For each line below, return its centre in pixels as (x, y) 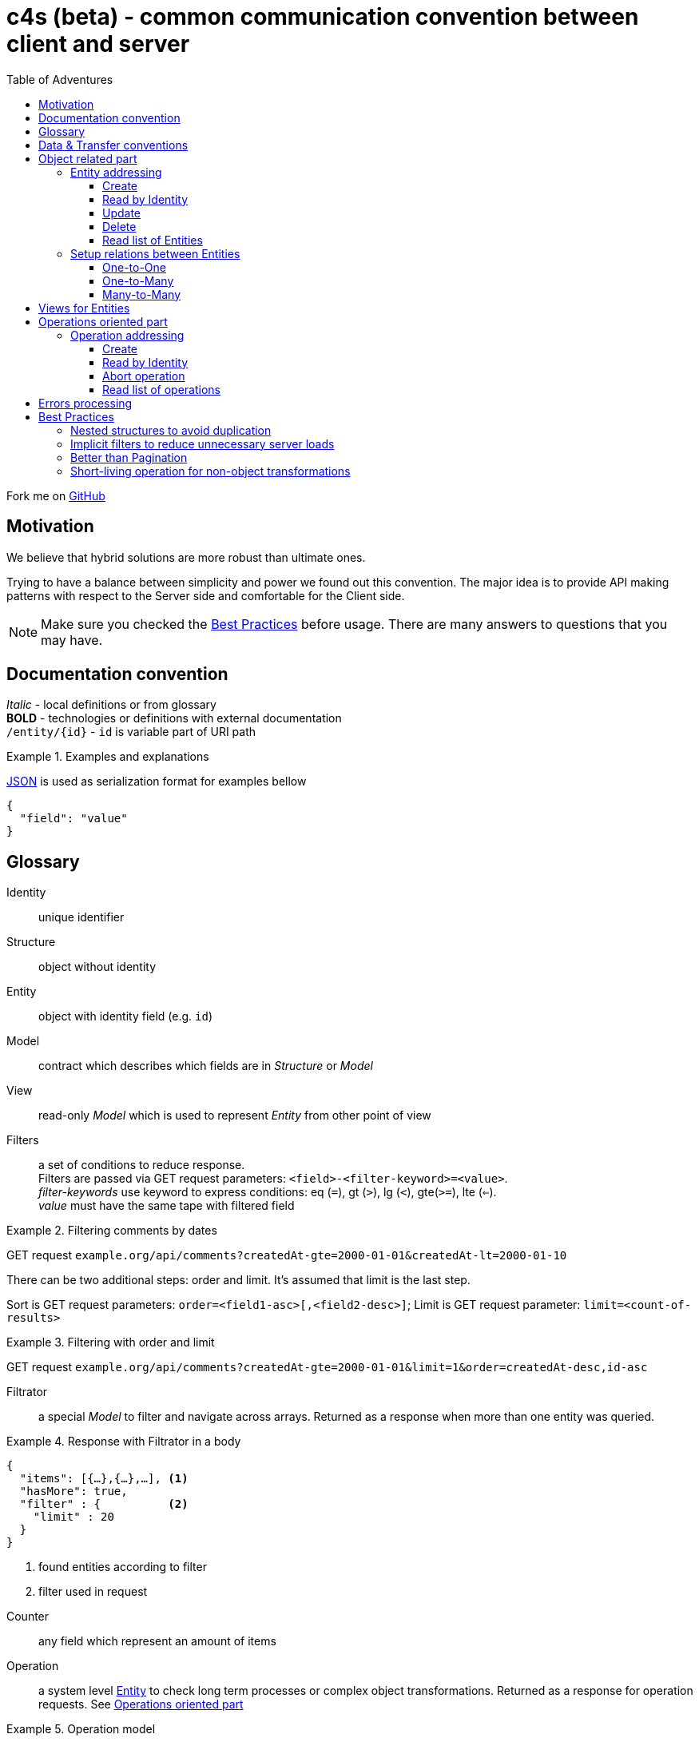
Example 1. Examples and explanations (108, 757)
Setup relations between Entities (155, 253)
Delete (119, 226)
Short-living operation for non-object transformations (210, 471)
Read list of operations (161, 389)
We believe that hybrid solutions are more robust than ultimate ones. (186, 557)
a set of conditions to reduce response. (142, 1165)
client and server (98, 44)
